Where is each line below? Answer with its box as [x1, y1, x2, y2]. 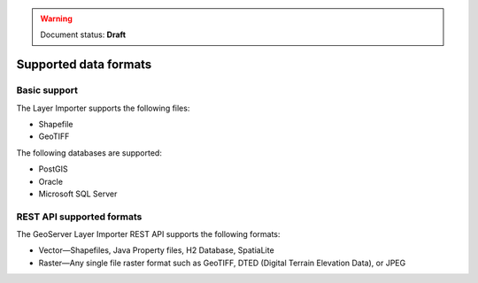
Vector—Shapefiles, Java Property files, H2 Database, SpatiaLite [38, 245, 274, 256]
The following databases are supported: [16, 147, 163, 158]
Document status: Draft [40, 29, 127, 40]
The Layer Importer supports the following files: [16, 103, 190, 113]
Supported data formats [16, 57, 152, 73]
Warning [40, 13, 73, 24]
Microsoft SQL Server [38, 188, 118, 199]
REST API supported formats [16, 210, 143, 223]
